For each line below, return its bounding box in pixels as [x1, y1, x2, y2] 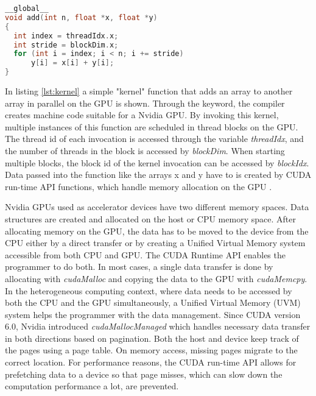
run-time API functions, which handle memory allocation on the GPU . [5, 180, 272, 193]
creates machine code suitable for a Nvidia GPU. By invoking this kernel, [5, 108, 279, 121]
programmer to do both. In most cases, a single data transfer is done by [5, 260, 273, 273]
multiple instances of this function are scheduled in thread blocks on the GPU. [5, 120, 298, 133]
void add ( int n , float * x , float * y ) [5, 13, 158, 22]
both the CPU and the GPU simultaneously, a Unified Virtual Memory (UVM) [5, 296, 301, 309]
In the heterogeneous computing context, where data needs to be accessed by [5, 284, 292, 297]
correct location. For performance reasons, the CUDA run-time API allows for [5, 356, 297, 369]
